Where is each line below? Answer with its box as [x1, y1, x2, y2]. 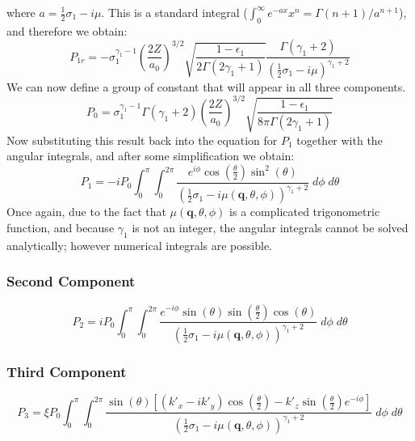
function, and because [6, 218, 115, 235]
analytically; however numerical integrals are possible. [6, 236, 272, 253]
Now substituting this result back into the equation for [6, 131, 278, 148]
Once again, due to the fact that [6, 203, 166, 220]
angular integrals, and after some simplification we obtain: [6, 147, 295, 164]
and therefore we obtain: [6, 22, 128, 39]
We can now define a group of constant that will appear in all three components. [6, 78, 406, 95]
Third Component [6, 361, 127, 381]
